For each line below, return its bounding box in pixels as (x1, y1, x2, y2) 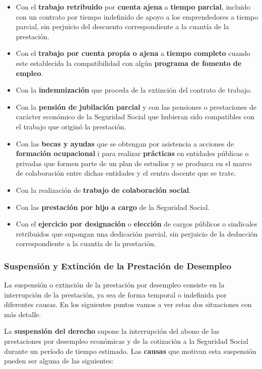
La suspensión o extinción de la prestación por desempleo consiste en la (4, 279, 225, 290)
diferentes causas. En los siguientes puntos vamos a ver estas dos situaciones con (4, 299, 252, 310)
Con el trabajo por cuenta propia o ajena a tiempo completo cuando (16, 48, 250, 58)
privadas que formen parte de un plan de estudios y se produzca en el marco (16, 158, 252, 168)
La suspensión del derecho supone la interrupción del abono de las (4, 326, 220, 336)
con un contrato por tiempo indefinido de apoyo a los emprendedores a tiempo (16, 11, 258, 22)
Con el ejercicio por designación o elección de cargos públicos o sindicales (16, 218, 257, 229)
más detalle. (4, 309, 41, 319)
